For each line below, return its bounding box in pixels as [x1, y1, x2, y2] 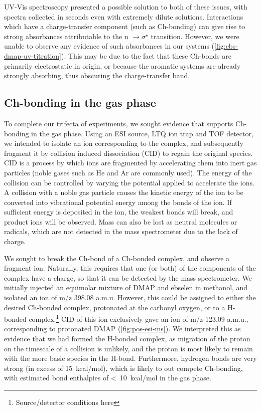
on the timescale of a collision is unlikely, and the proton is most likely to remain [4, 343, 253, 353]
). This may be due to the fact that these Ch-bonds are [61, 50, 231, 61]
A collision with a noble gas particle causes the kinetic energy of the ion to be [4, 187, 243, 197]
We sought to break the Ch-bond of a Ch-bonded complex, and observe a [4, 253, 230, 263]
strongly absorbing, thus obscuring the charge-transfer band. [4, 70, 190, 81]
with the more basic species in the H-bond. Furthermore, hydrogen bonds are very [4, 353, 257, 363]
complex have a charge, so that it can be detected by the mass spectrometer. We [4, 272, 252, 283]
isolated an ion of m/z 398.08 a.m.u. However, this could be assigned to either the [4, 292, 256, 303]
